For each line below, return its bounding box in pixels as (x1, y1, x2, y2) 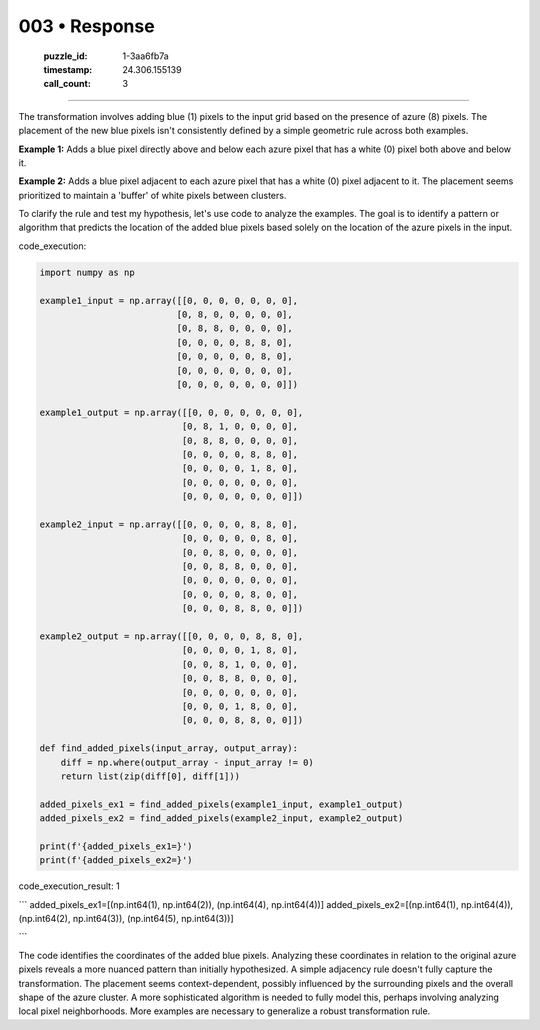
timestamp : (43, 63, 93, 75)
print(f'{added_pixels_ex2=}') (39, 855, 194, 866)
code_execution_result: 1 (18, 880, 120, 892)
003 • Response (18, 15, 155, 37)
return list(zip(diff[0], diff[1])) (60, 770, 240, 782)
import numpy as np (39, 266, 135, 278)
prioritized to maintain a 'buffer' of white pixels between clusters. (18, 189, 287, 201)
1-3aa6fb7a (122, 50, 169, 62)
